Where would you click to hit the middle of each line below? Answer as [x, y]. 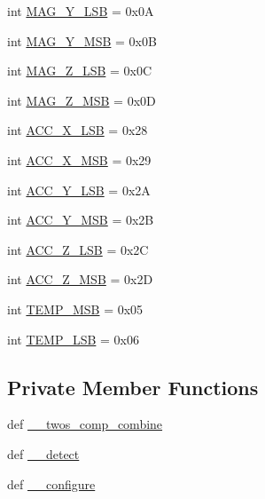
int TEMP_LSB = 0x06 [73, 339]
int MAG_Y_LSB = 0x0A [81, 11]
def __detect [43, 453]
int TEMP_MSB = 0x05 [75, 309]
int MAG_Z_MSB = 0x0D [82, 100]
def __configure [51, 483]
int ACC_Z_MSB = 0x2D [80, 279]
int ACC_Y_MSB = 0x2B [81, 220]
